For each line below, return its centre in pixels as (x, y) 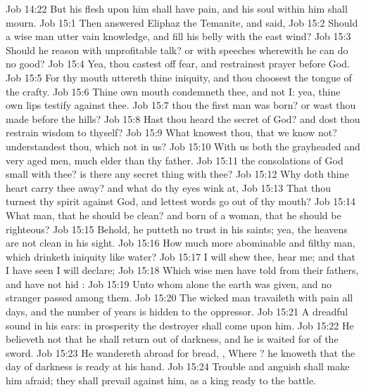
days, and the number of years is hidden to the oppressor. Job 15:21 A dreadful (177, 312)
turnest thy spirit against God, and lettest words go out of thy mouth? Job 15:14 (181, 201)
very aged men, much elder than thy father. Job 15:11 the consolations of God (175, 160)
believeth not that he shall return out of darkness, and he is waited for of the (172, 339)
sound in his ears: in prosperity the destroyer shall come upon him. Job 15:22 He (180, 325)
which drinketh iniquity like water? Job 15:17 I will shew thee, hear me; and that (181, 256)
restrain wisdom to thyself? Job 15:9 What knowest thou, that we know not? (171, 132)
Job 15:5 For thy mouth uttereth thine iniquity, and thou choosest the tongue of (179, 77)
